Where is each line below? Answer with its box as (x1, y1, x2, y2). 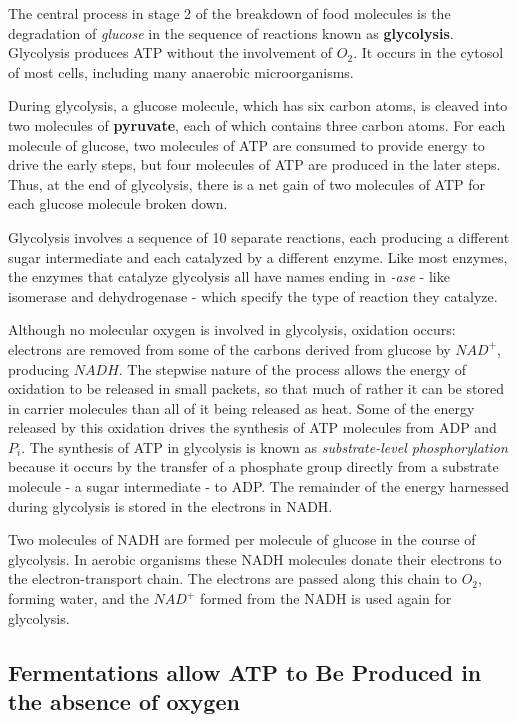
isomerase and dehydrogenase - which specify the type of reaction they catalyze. (8, 285, 498, 306)
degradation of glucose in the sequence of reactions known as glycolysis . (8, 22, 454, 43)
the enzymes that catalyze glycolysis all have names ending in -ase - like (8, 266, 450, 287)
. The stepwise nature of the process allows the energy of (118, 358, 467, 379)
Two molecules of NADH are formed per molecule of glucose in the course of (8, 529, 476, 550)
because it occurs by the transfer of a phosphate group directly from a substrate (8, 456, 499, 477)
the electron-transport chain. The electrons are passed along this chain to (8, 568, 457, 589)
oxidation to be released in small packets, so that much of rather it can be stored (8, 378, 504, 399)
